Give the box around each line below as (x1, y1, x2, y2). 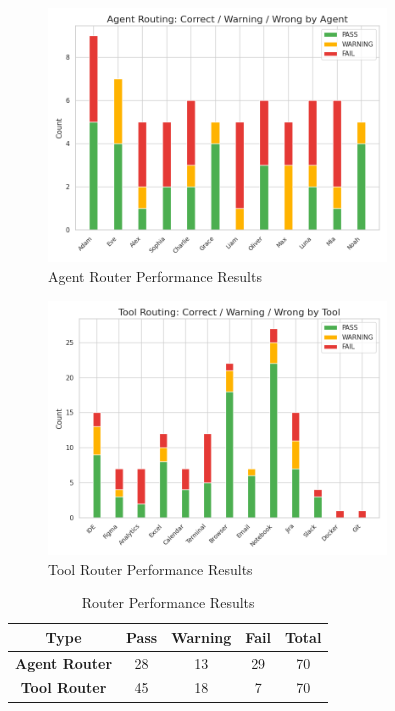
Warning (171, 626, 232, 647)
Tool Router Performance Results (48, 558, 253, 579)
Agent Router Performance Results (48, 265, 262, 286)
